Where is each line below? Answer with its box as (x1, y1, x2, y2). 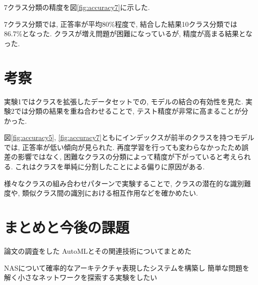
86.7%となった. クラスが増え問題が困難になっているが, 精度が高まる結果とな (4, 28, 253, 39)
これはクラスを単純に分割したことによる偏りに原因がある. (15, 161, 205, 172)
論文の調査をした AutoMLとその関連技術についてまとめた (4, 245, 192, 256)
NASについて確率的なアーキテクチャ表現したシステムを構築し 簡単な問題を (4, 262, 250, 273)
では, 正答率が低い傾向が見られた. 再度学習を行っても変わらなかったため (4, 142, 242, 152)
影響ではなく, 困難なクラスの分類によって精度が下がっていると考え (17, 151, 237, 162)
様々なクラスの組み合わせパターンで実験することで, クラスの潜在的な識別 (4, 178, 244, 188)
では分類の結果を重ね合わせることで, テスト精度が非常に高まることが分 (14, 106, 249, 116)
